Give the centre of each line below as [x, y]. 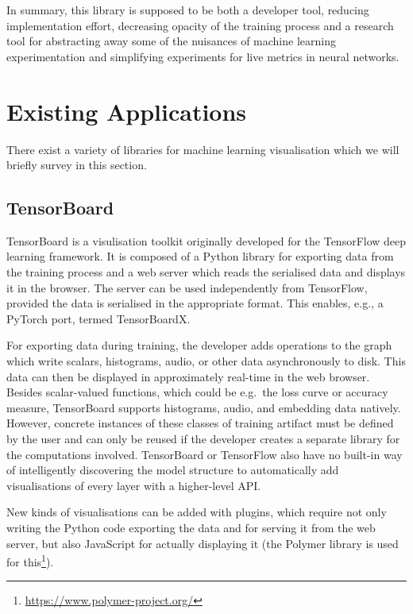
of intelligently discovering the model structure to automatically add [173, 470]
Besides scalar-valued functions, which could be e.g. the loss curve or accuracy [197, 392]
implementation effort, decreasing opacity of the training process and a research [200, 25]
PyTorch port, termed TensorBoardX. [98, 318]
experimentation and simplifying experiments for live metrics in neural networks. [203, 56]
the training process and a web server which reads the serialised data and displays [206, 272]
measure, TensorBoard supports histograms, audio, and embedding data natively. [204, 407]
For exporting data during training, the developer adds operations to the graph [199, 345]
